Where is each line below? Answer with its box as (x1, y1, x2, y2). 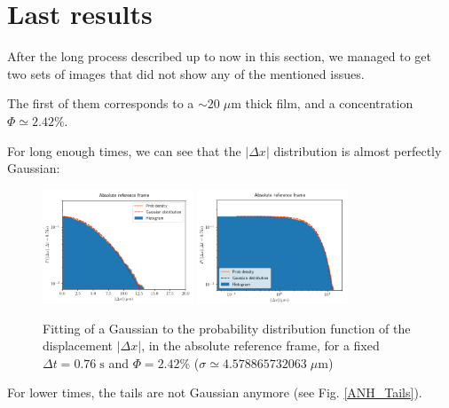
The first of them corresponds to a (7, 94, 194, 113)
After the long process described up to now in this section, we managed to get (7, 47, 432, 66)
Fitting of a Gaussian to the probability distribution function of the (43, 318, 411, 337)
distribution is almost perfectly (273, 141, 442, 160)
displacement (43, 336, 114, 355)
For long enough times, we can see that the (7, 141, 241, 160)
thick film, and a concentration (245, 94, 414, 113)
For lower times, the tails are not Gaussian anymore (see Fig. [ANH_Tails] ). (7, 383, 422, 402)
